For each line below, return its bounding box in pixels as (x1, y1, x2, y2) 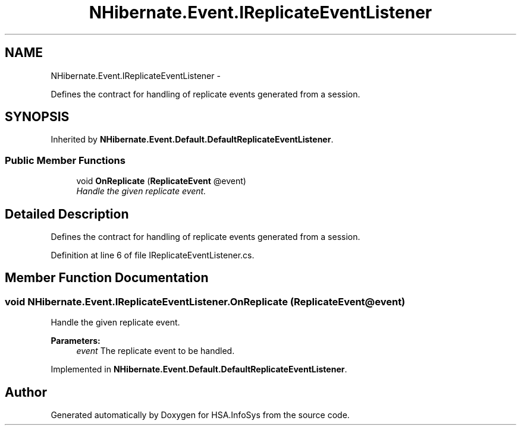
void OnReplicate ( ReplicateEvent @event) (76, 176, 246, 186)
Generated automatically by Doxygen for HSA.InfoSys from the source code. (51, 410, 350, 420)
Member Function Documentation (5, 270, 209, 286)
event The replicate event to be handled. (76, 346, 235, 356)
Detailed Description (5, 206, 129, 222)
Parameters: (51, 336, 101, 346)
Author (5, 384, 47, 400)
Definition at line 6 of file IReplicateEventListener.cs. (51, 250, 255, 261)
